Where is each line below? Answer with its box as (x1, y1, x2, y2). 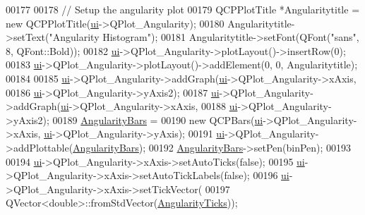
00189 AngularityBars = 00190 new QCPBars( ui (52, 112, 263, 127)
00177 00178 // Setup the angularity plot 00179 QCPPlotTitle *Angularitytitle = (6, 2, 360, 16)
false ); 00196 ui (224, 168, 289, 183)
